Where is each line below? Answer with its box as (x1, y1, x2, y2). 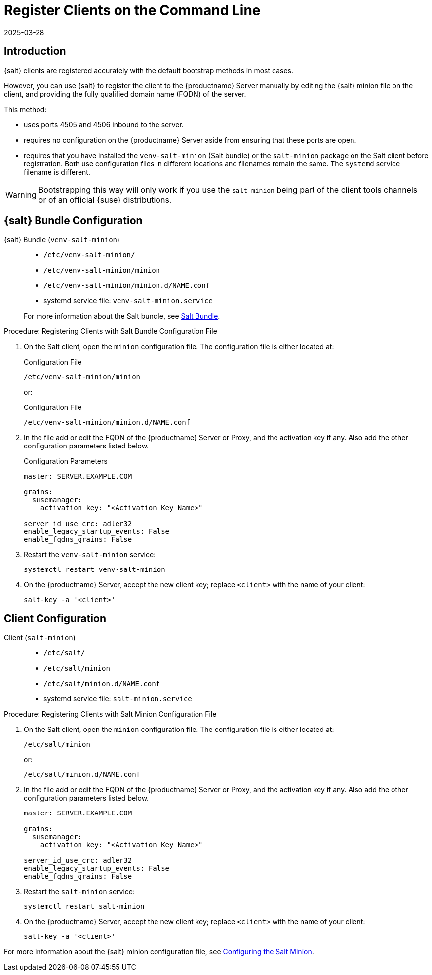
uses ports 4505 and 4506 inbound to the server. (24, 120, 184, 129)
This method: (4, 105, 47, 114)
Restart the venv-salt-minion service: (24, 550, 156, 559)
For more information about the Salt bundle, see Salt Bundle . (24, 312, 220, 321)
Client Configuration (4, 612, 107, 625)
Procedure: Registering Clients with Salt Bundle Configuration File (4, 327, 217, 336)
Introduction (4, 45, 66, 58)
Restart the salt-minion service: (24, 887, 135, 896)
